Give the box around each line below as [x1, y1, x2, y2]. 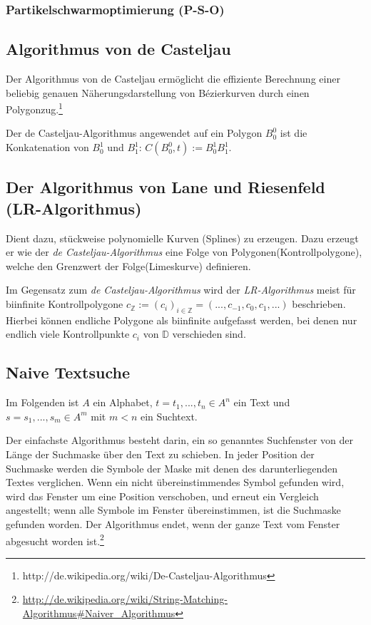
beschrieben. [292, 296, 346, 311]
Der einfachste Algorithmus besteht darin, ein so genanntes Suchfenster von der [6, 433, 353, 448]
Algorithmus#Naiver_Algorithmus [22, 606, 176, 621]
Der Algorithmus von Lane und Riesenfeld [6, 176, 325, 198]
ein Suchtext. [140, 408, 198, 423]
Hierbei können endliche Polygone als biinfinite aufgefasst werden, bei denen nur [6, 312, 357, 327]
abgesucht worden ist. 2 [6, 531, 104, 548]
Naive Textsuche [6, 361, 131, 383]
